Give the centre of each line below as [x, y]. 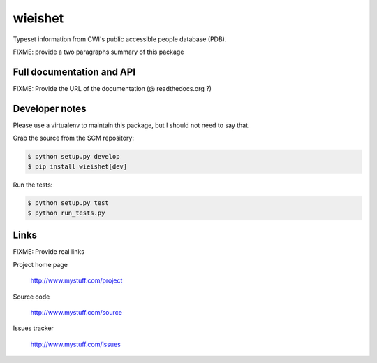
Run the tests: [33, 185]
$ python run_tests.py [66, 213]
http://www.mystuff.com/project [76, 280]
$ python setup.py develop [74, 157]
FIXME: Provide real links [49, 252]
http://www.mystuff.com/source [76, 312]
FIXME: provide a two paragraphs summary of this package [98, 52]
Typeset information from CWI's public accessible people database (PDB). [120, 39]
